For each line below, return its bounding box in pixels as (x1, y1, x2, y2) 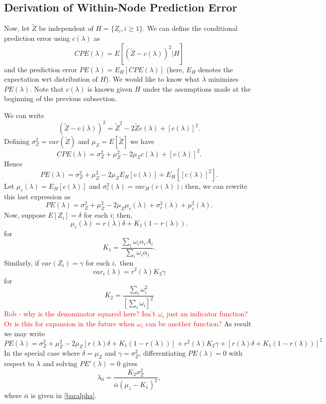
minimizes (208, 74, 239, 84)
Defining (4, 136, 30, 146)
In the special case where (4, 348, 80, 358)
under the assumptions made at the (143, 83, 251, 94)
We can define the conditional (147, 23, 238, 33)
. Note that (29, 83, 64, 94)
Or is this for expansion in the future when (4, 318, 135, 328)
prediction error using (4, 33, 70, 43)
